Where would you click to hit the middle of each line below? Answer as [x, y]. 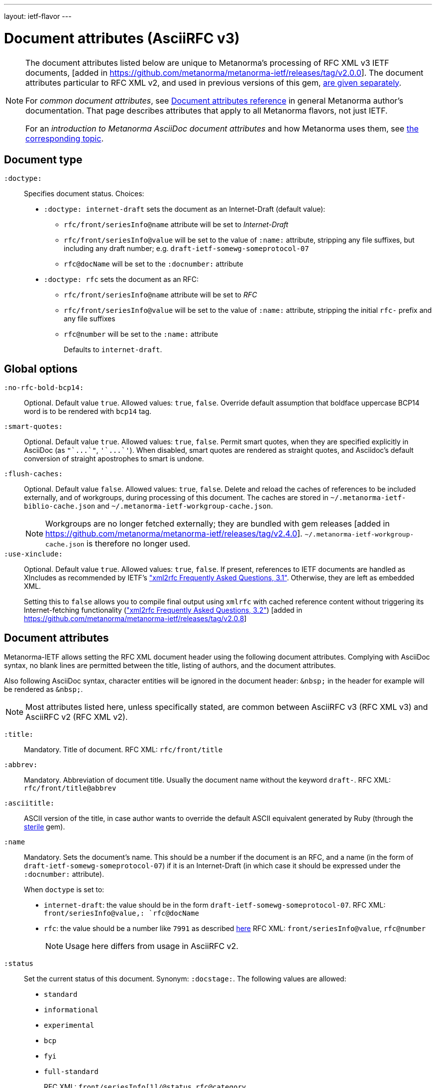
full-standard [71, 1072]
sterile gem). [45, 827]
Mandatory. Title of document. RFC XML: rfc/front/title [123, 750]
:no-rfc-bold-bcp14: [44, 388]
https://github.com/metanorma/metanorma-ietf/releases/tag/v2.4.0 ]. [174, 534]
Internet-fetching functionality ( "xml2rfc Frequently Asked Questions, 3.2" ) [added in [163, 610]
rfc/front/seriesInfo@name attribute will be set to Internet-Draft [176, 225]
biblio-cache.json [60, 506]
